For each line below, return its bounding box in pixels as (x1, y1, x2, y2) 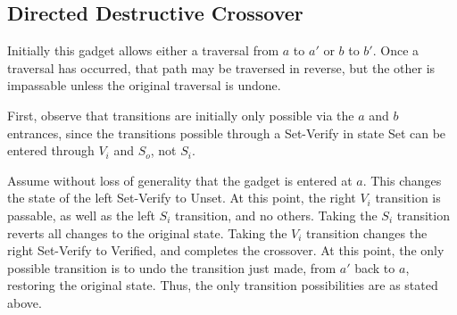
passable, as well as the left (7, 205, 155, 224)
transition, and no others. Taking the (175, 205, 378, 224)
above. (7, 293, 42, 311)
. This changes (362, 170, 442, 189)
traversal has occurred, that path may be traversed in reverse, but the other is (7, 58, 436, 77)
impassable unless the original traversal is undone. (7, 76, 281, 95)
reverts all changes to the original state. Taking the (7, 223, 287, 242)
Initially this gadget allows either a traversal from (7, 41, 279, 60)
